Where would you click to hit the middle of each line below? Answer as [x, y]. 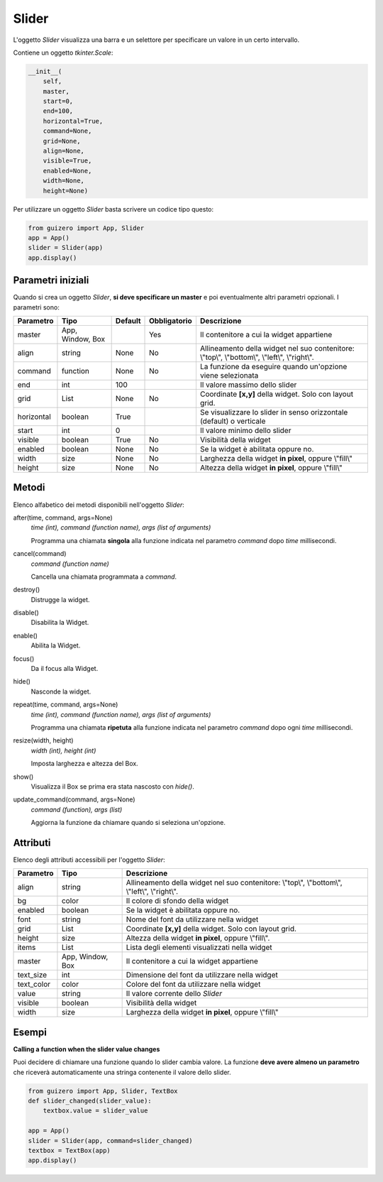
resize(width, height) [43, 740]
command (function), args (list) [77, 809]
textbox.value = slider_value [95, 1111]
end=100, [58, 111]
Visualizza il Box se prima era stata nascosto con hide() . [112, 786]
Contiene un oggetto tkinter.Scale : [63, 53]
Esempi [30, 1032]
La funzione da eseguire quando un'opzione [273, 367]
